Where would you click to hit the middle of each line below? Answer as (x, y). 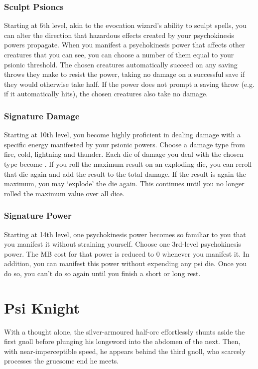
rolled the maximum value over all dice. (64, 193)
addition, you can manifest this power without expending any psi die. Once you (126, 263)
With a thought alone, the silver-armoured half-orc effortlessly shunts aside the (125, 331)
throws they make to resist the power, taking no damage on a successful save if (125, 74)
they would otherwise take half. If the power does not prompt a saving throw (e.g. (129, 84)
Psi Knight (42, 307)
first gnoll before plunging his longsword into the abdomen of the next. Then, (122, 341)
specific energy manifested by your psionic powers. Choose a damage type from (125, 144)
